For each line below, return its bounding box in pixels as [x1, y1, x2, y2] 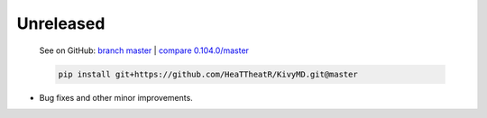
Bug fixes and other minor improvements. [39, 92, 193, 103]
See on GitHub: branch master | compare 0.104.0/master [39, 45, 250, 56]
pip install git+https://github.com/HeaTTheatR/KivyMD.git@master [58, 68, 358, 79]
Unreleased [16, 14, 106, 33]
